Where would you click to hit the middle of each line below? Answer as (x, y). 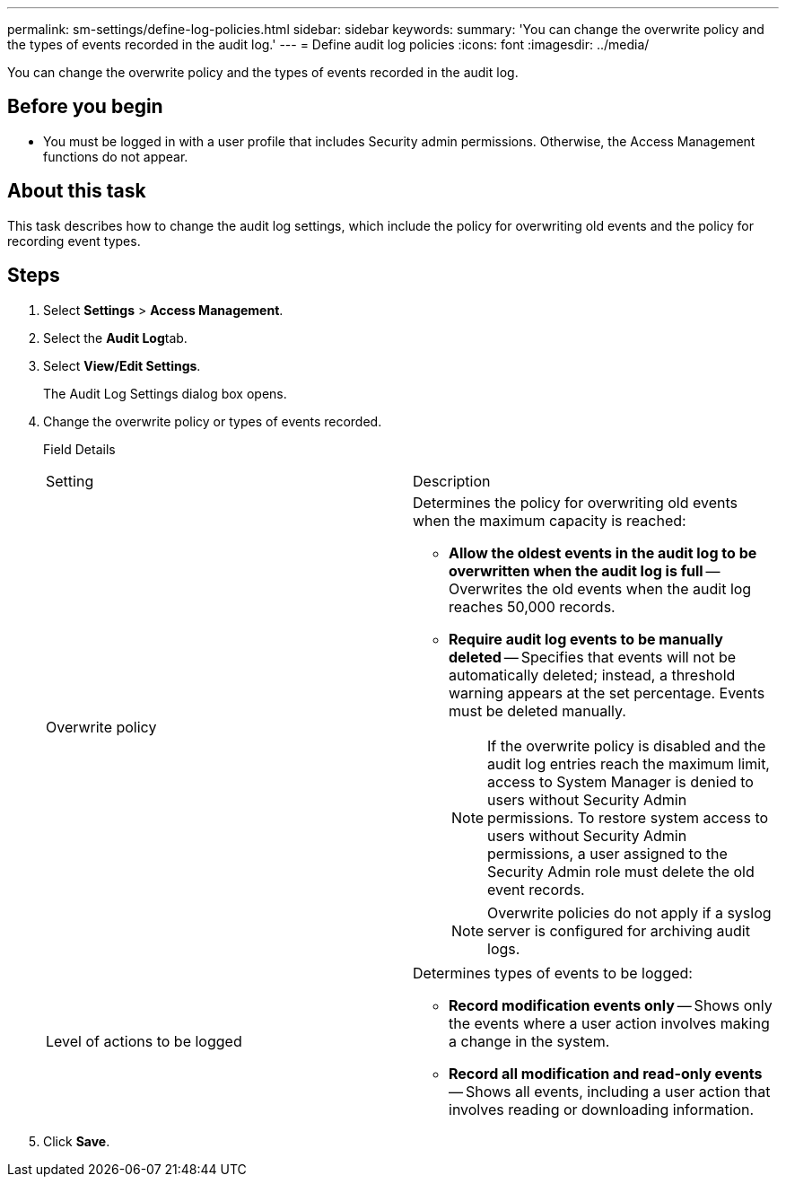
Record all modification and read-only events (606, 1073)
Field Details (79, 449)
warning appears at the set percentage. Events (607, 693)
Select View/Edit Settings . (122, 365)
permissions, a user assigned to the (607, 853)
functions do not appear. (116, 156)
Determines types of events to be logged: (553, 973)
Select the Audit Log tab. (115, 338)
